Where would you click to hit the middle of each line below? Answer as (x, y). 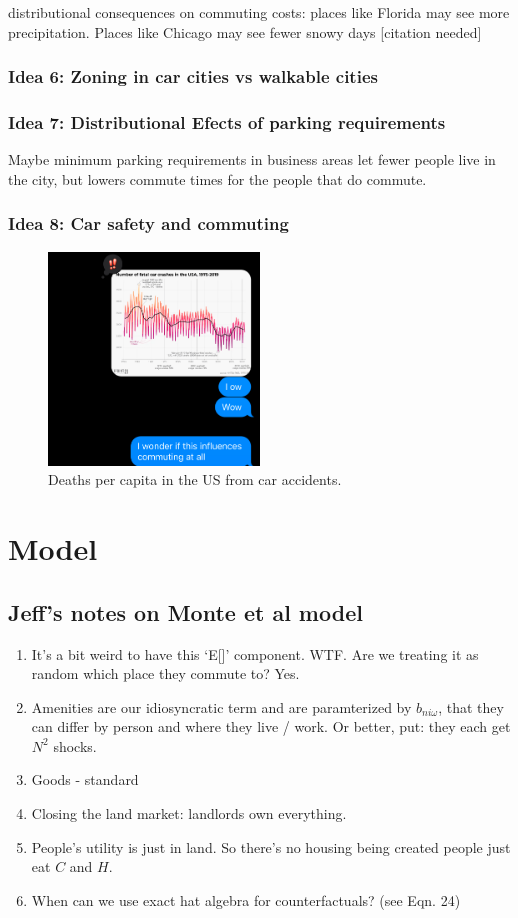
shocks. (75, 745)
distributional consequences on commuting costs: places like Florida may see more (259, 12)
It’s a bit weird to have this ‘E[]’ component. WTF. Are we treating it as (255, 653)
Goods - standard (85, 779)
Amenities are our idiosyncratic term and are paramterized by (221, 706)
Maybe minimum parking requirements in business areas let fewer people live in (252, 159)
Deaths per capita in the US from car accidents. (195, 479)
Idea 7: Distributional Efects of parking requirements (227, 121)
